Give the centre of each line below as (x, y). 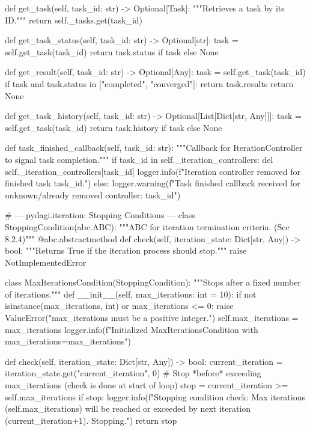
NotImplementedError (46, 262)
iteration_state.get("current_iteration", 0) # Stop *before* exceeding (133, 373)
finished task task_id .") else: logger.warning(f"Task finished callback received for (153, 183)
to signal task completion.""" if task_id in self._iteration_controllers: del (139, 159)
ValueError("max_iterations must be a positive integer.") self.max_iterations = (152, 318)
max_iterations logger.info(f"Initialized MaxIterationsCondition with (132, 329)
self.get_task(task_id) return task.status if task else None (112, 51)
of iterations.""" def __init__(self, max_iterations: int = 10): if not (131, 294)
